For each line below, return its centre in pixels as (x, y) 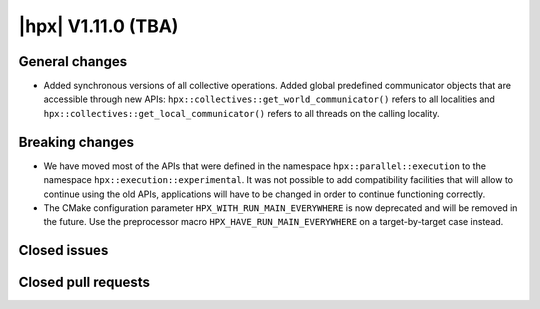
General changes (73, 61)
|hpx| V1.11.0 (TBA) (98, 26)
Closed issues (63, 250)
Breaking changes (76, 141)
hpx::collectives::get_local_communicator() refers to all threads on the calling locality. (241, 113)
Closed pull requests (84, 282)
